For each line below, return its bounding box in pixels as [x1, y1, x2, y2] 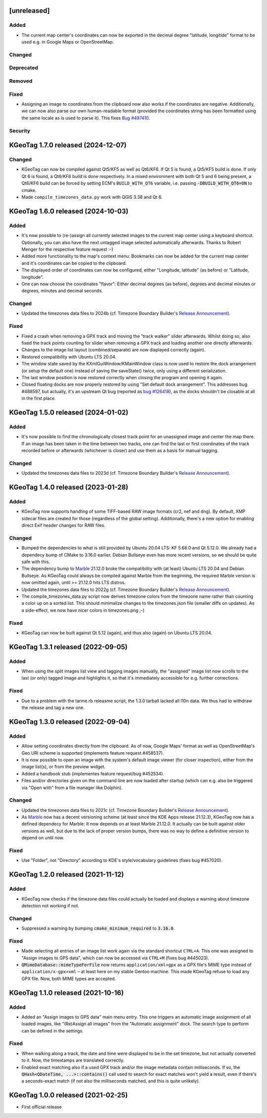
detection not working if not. [21, 902, 79, 908]
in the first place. [21, 396, 56, 402]
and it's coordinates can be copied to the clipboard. [21, 260, 127, 266]
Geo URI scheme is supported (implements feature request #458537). [21, 750, 164, 756]
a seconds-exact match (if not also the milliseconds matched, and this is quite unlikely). [21, 1078, 200, 1084]
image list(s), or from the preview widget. [21, 764, 106, 770]
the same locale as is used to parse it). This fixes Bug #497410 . [21, 115, 150, 121]
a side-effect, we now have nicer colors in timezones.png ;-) [21, 607, 145, 613]
